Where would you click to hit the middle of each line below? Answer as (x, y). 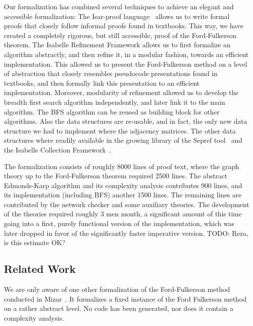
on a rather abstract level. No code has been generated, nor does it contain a (119, 308)
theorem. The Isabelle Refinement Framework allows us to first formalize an (117, 45)
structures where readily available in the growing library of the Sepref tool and (123, 140)
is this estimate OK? (35, 242)
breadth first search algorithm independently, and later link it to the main (115, 102)
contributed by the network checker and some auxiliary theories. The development (127, 204)
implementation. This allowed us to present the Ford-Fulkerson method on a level (126, 64)
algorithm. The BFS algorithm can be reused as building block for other (112, 111)
